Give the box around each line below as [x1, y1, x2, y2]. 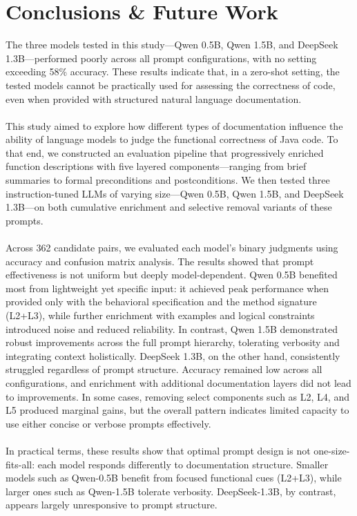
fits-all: [6, 457, 35, 471]
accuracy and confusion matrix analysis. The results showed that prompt [6, 254, 314, 268]
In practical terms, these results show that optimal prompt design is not [6, 443, 311, 457]
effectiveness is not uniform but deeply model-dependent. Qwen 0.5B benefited [6, 267, 338, 282]
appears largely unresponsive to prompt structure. [6, 497, 218, 512]
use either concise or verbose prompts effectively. [6, 416, 211, 430]
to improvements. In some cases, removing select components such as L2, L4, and [6, 389, 349, 403]
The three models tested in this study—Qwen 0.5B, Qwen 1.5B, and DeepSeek [6, 37, 338, 52]
